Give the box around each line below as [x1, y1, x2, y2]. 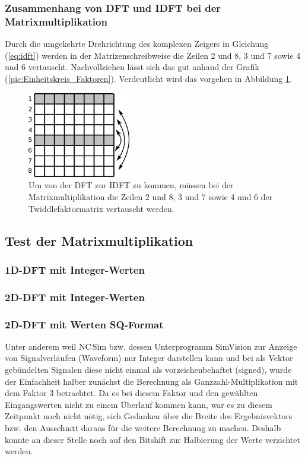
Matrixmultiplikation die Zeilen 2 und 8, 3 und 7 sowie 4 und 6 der [28, 190, 273, 202]
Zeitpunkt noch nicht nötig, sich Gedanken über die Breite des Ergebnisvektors [5, 410, 293, 422]
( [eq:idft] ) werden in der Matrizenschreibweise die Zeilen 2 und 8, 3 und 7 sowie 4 [5, 49, 301, 61]
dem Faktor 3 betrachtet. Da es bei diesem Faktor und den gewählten [5, 387, 258, 399]
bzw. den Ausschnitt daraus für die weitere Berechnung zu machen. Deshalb [5, 422, 281, 433]
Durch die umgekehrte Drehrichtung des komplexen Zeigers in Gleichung [5, 37, 269, 50]
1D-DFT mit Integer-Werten [5, 262, 145, 277]
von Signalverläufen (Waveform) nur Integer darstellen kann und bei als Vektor [5, 352, 293, 364]
